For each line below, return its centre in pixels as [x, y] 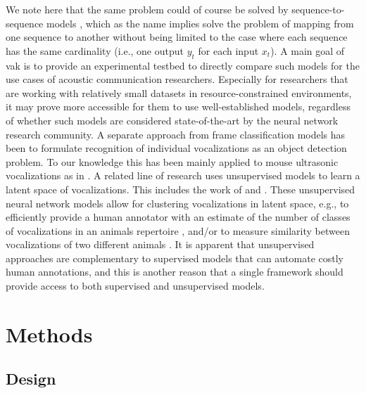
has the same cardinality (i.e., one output [95, 50]
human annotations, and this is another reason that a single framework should [175, 272]
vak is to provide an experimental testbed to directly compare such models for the [183, 65]
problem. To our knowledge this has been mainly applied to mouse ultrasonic [172, 161]
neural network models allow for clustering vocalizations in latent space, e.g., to [177, 203]
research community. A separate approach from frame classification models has [176, 134]
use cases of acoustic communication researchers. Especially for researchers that [177, 79]
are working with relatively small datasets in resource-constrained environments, [179, 92]
